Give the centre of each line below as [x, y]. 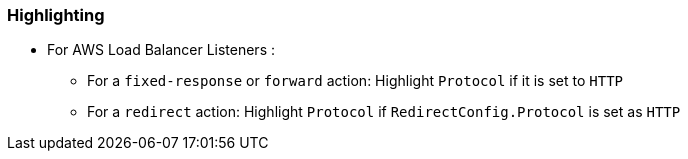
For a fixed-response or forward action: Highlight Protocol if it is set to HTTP [355, 81]
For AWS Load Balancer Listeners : [161, 50]
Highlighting [56, 15]
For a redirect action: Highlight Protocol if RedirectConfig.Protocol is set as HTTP [384, 112]
